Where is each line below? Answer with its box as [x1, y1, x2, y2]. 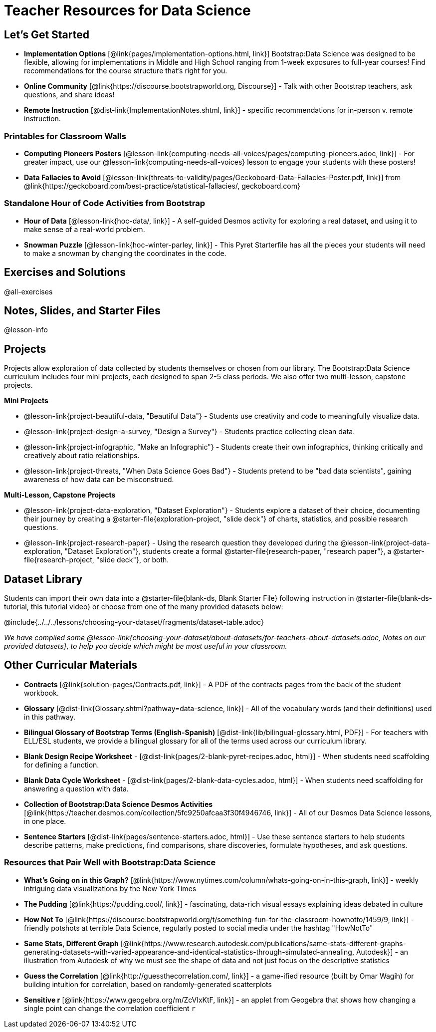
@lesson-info [4, 325, 48, 334]
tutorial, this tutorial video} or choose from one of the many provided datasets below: [4, 602, 283, 611]
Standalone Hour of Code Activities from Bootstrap [4, 198, 206, 209]
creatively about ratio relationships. [24, 451, 140, 460]
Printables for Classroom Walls [4, 131, 126, 141]
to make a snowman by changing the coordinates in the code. [24, 249, 226, 258]
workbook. [24, 688, 59, 697]
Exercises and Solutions [4, 266, 126, 279]
